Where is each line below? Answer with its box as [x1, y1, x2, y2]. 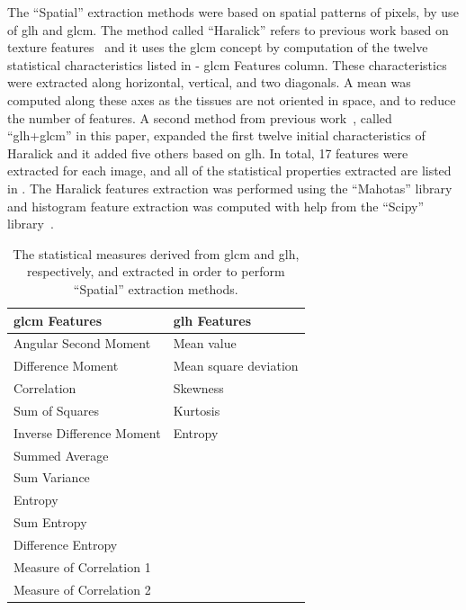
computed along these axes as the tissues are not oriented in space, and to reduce [7, 90, 456, 109]
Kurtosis [173, 400, 220, 419]
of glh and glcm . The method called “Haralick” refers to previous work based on [7, 20, 449, 39]
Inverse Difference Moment [13, 423, 161, 442]
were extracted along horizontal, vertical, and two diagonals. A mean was [7, 73, 411, 92]
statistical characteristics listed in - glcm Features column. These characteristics [7, 55, 447, 74]
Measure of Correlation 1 [13, 557, 151, 576]
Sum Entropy [13, 513, 87, 532]
